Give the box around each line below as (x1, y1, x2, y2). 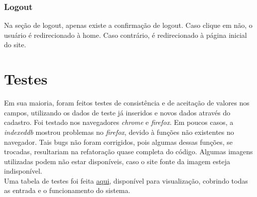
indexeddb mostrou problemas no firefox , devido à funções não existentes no (4, 126, 234, 137)
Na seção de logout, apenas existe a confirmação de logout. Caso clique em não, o (4, 20, 253, 30)
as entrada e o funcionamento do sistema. (4, 185, 130, 196)
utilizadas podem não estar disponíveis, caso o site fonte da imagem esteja (4, 156, 230, 166)
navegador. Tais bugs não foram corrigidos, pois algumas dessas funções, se (4, 136, 233, 147)
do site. (4, 39, 26, 50)
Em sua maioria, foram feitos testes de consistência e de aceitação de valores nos (4, 98, 250, 108)
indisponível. (4, 166, 42, 176)
